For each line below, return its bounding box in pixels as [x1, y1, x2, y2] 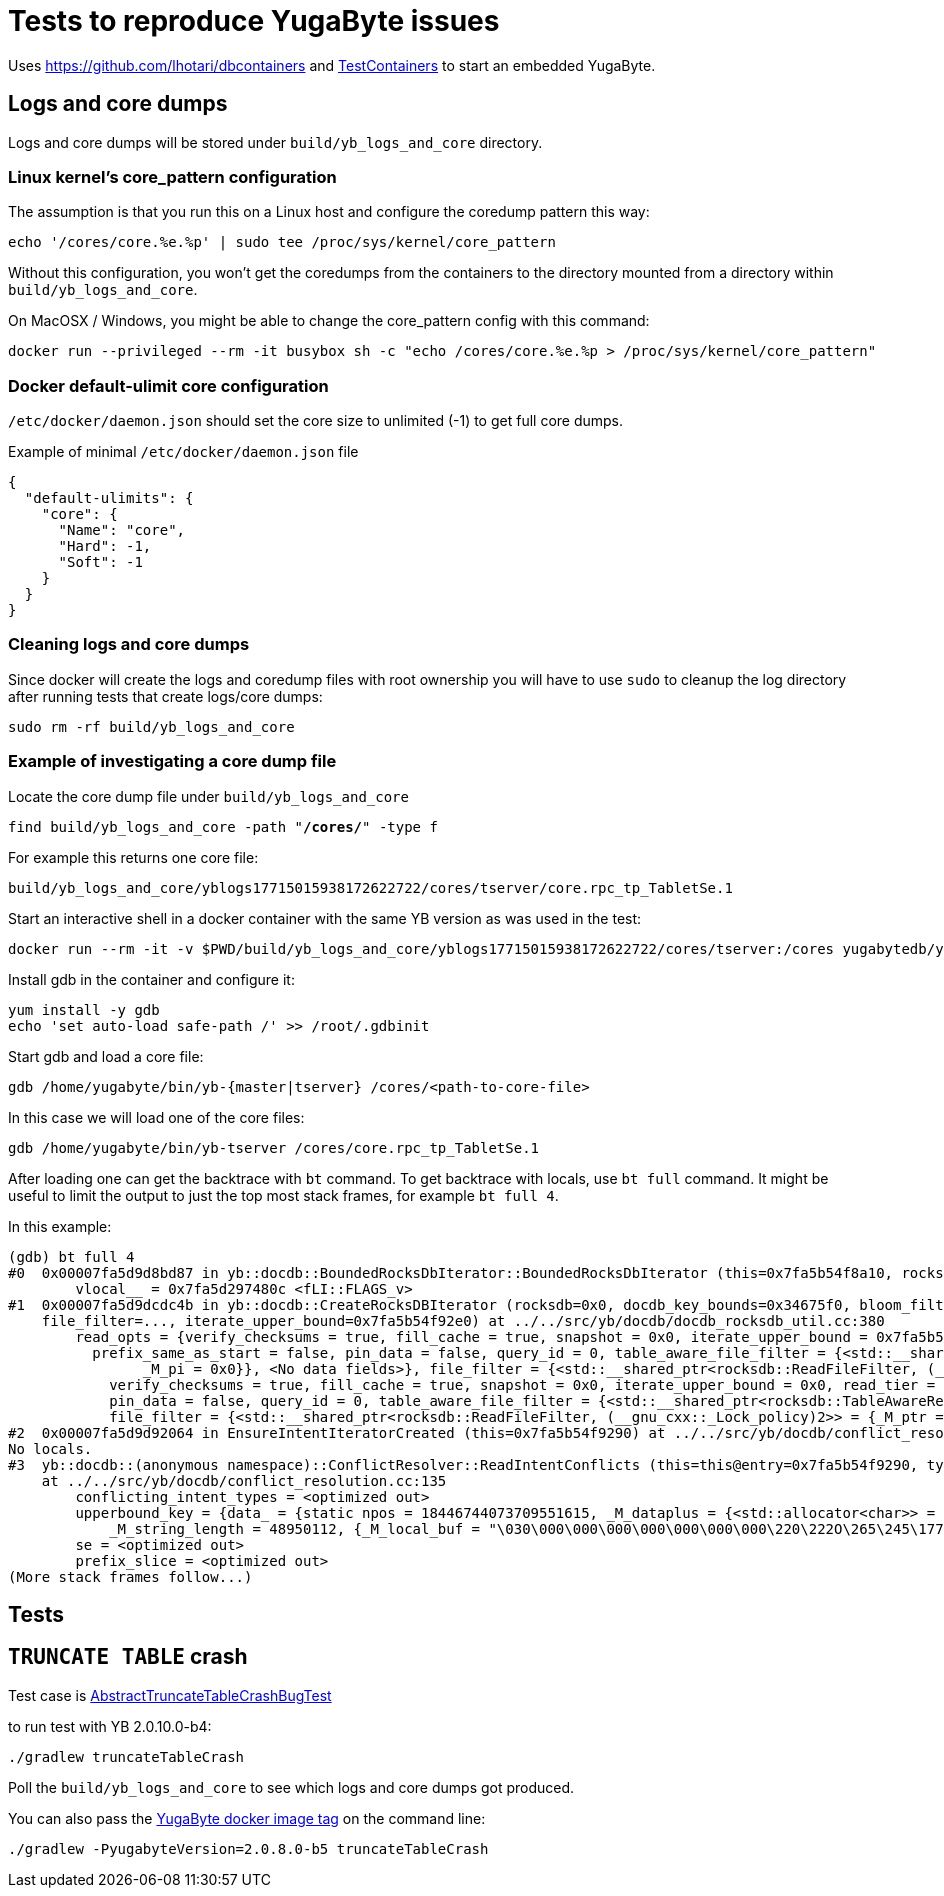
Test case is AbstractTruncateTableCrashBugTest [8, 1686, 332, 1704]
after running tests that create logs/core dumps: [8, 687, 323, 705]
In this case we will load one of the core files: [8, 1108, 305, 1126]
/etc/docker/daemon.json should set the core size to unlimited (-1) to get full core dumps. [8, 412, 624, 430]
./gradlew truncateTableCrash [8, 1748, 245, 1765]
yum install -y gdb [8, 1001, 160, 1018]
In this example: [8, 1217, 112, 1235]
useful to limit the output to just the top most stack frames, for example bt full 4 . [8, 1186, 559, 1204]
